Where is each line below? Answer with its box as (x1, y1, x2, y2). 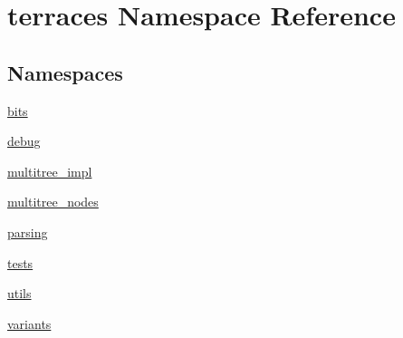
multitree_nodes (7, 192, 99, 211)
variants (7, 314, 52, 333)
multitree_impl (7, 161, 92, 180)
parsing (7, 222, 48, 241)
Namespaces (7, 58, 123, 86)
